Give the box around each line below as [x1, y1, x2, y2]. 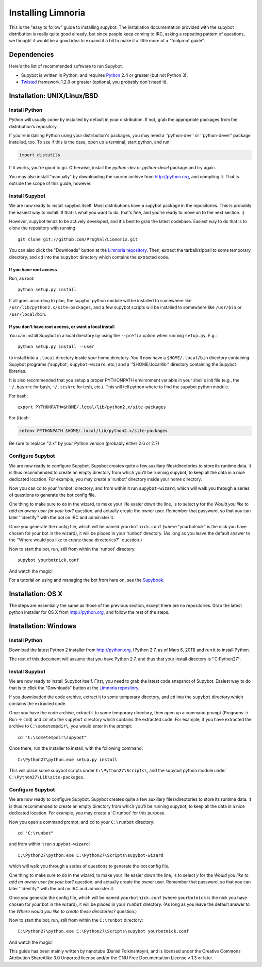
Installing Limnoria [9, 7, 86, 18]
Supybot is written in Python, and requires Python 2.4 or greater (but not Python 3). [21, 72, 188, 78]
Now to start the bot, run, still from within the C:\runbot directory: [9, 917, 143, 923]
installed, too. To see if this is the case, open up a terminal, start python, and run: [9, 139, 171, 145]
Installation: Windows [9, 622, 77, 630]
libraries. [9, 368, 27, 374]
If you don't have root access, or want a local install [9, 324, 115, 329]
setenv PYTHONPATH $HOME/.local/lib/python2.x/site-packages [19, 428, 168, 433]
